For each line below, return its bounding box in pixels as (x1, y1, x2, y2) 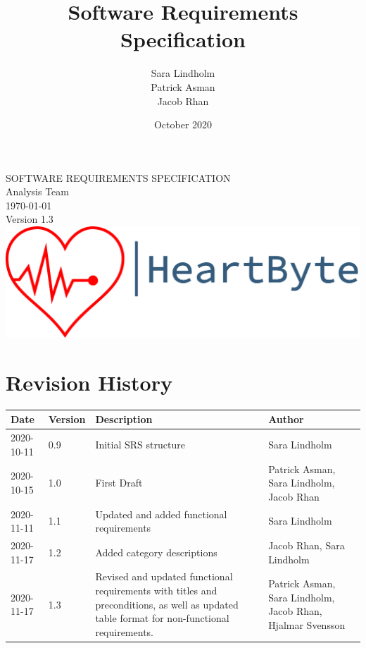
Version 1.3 (6, 212, 53, 226)
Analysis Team (6, 184, 69, 199)
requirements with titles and (95, 583, 217, 598)
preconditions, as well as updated (95, 597, 239, 611)
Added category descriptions (95, 544, 217, 559)
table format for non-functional (95, 611, 229, 625)
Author (268, 412, 304, 427)
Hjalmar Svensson (268, 618, 346, 632)
